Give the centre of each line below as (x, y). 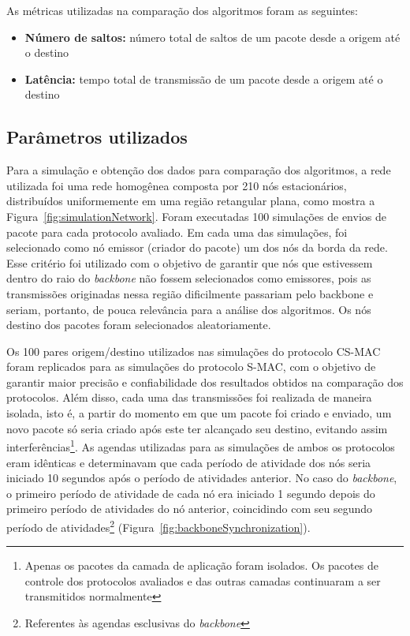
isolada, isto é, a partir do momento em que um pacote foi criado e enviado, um (199, 413)
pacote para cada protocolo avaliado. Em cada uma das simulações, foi (177, 232)
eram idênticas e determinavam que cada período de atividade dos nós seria (189, 462)
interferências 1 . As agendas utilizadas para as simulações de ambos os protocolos (201, 445)
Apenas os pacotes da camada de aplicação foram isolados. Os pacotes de (201, 565)
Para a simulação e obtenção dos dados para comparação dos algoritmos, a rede (199, 170)
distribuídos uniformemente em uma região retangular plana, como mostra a (191, 201)
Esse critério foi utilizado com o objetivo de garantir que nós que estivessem (190, 262)
